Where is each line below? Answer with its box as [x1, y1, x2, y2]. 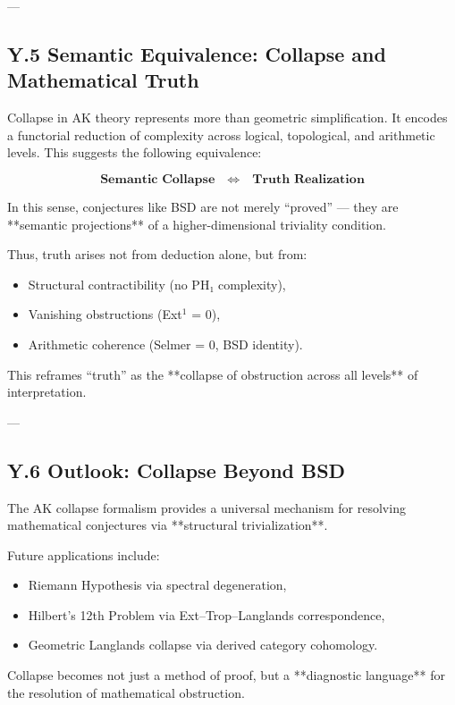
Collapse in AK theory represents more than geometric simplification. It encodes [7, 108, 448, 127]
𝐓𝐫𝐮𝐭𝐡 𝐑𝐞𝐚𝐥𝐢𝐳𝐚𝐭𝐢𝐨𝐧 [252, 172, 365, 186]
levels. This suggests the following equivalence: [7, 143, 262, 162]
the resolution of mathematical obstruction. [7, 683, 245, 701]
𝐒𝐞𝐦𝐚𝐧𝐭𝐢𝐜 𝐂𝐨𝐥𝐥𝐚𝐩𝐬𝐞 [100, 172, 215, 186]
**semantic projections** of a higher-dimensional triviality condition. [7, 214, 386, 233]
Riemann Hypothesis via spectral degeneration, [28, 575, 287, 594]
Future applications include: [7, 545, 160, 564]
